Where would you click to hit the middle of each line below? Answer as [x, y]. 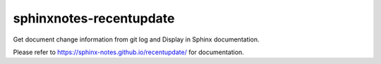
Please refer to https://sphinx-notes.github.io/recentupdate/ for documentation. [129, 52]
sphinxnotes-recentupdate [94, 18]
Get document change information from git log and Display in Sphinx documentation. [137, 39]
